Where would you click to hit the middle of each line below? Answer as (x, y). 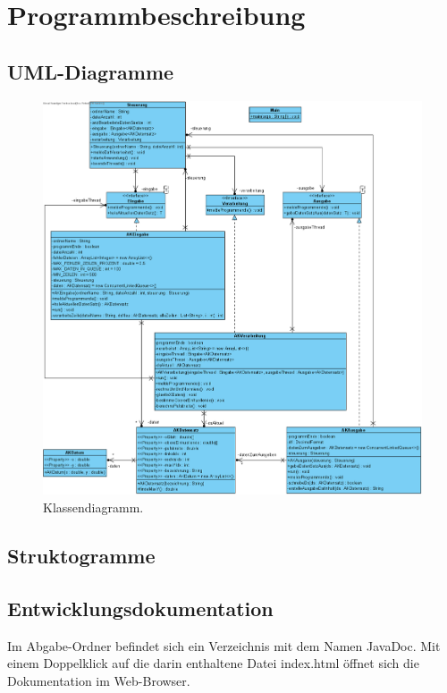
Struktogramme (81, 555)
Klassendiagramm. (93, 507)
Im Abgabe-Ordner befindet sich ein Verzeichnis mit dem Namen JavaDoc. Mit (224, 645)
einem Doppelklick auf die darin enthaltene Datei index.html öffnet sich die (213, 663)
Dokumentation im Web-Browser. (99, 680)
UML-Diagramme (91, 71)
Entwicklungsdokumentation (140, 608)
